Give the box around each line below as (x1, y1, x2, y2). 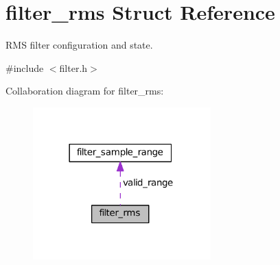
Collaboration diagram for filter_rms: (5, 84, 164, 98)
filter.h (59, 60, 88, 75)
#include (5, 60, 44, 75)
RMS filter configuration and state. (5, 38, 153, 52)
